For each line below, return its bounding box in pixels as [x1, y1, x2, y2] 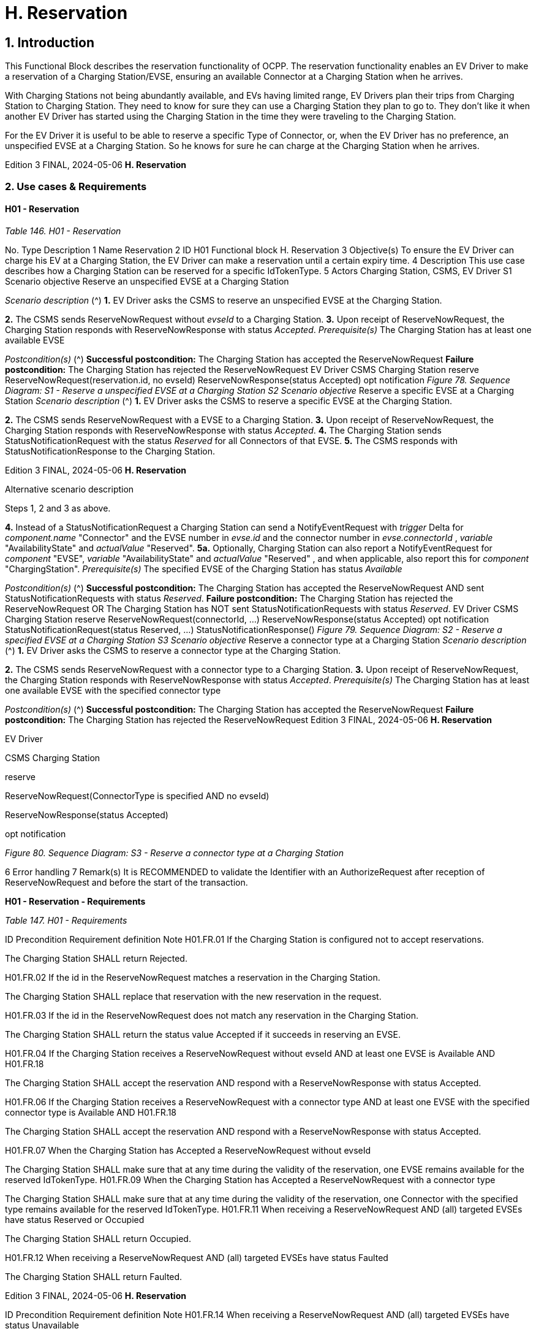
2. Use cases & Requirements [5, 180, 147, 193]
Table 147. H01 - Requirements [5, 914, 127, 926]
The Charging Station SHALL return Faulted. [5, 1271, 183, 1282]
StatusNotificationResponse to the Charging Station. [5, 445, 216, 456]
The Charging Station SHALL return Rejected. [5, 953, 187, 964]
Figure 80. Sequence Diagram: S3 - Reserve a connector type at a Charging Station [5, 847, 344, 858]
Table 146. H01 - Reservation [5, 225, 121, 236]
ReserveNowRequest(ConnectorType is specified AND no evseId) [5, 790, 270, 801]
